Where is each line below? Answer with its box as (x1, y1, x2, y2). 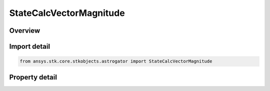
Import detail (9, 42, 50, 51)
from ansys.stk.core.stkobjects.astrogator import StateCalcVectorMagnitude (19, 59, 212, 64)
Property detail (9, 73, 57, 82)
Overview (9, 26, 40, 35)
